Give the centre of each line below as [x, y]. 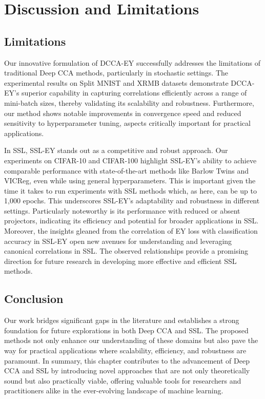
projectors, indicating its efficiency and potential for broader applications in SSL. [131, 221]
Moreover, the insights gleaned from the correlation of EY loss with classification [131, 231]
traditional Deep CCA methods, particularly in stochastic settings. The [116, 73]
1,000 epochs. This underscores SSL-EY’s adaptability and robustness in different [132, 201]
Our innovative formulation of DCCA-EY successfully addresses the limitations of [132, 62]
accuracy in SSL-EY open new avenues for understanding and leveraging [118, 241]
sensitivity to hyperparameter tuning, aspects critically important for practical [127, 123]
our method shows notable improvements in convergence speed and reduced [123, 113]
